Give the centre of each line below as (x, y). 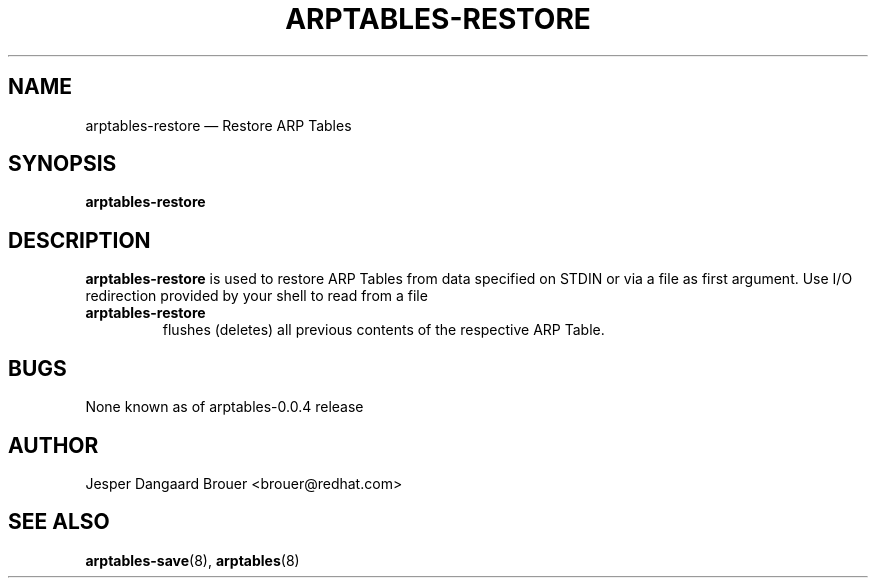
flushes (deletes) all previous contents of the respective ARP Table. (383, 330)
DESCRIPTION (79, 240)
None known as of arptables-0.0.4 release (224, 407)
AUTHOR (53, 445)
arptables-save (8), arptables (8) (192, 560)
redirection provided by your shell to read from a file (256, 296)
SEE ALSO (59, 522)
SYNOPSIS (62, 164)
